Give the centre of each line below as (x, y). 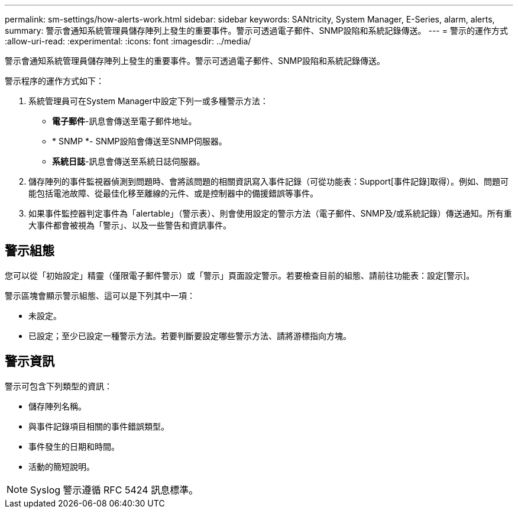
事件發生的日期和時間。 (74, 446)
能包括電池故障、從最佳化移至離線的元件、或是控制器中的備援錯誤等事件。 (173, 193)
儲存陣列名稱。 (57, 406)
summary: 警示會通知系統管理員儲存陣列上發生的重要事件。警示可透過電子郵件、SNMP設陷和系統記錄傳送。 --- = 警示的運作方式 (256, 30)
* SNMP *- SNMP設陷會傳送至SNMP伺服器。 (140, 141)
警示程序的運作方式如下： (54, 81)
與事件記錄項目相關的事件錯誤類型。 (99, 426)
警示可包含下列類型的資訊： (59, 386)
